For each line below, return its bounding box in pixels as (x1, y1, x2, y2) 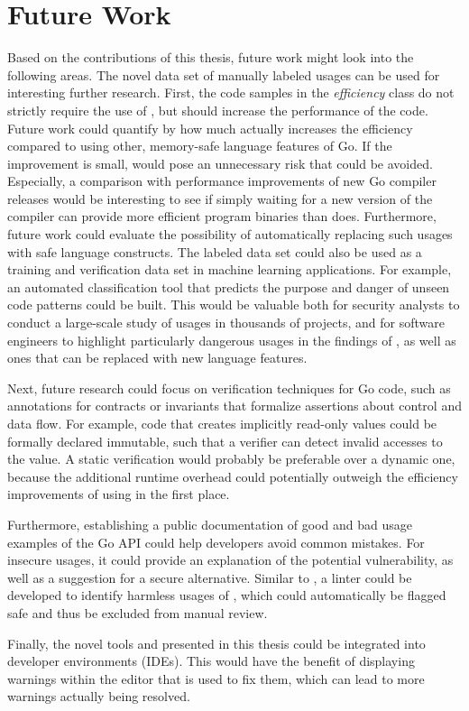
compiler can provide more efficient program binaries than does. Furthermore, (7, 207, 437, 226)
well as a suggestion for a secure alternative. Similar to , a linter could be (7, 568, 412, 586)
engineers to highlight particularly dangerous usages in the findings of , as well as (7, 330, 456, 349)
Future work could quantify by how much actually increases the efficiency (7, 118, 413, 137)
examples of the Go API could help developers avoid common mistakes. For (7, 532, 425, 551)
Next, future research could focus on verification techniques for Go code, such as (7, 378, 451, 397)
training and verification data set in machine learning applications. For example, (7, 260, 452, 279)
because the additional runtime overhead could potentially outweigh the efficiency (7, 466, 458, 485)
